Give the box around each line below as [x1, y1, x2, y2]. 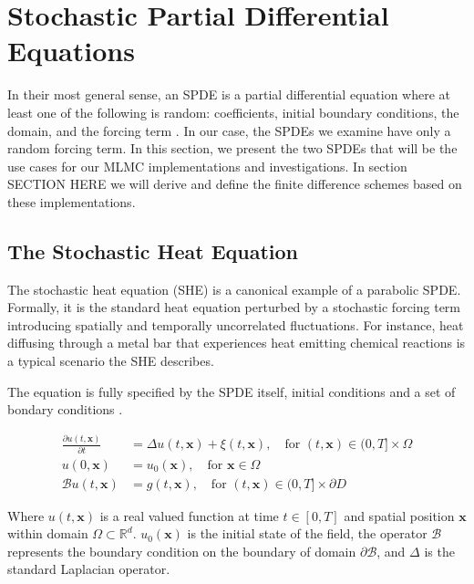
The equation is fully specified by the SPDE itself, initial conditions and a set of [7, 381, 456, 401]
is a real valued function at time [99, 506, 279, 525]
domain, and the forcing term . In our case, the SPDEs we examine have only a [7, 120, 451, 140]
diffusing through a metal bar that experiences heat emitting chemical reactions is [7, 333, 466, 352]
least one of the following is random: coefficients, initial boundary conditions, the [7, 102, 459, 121]
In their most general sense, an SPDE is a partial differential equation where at [7, 85, 451, 104]
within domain [7, 524, 88, 543]
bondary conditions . [7, 400, 123, 419]
